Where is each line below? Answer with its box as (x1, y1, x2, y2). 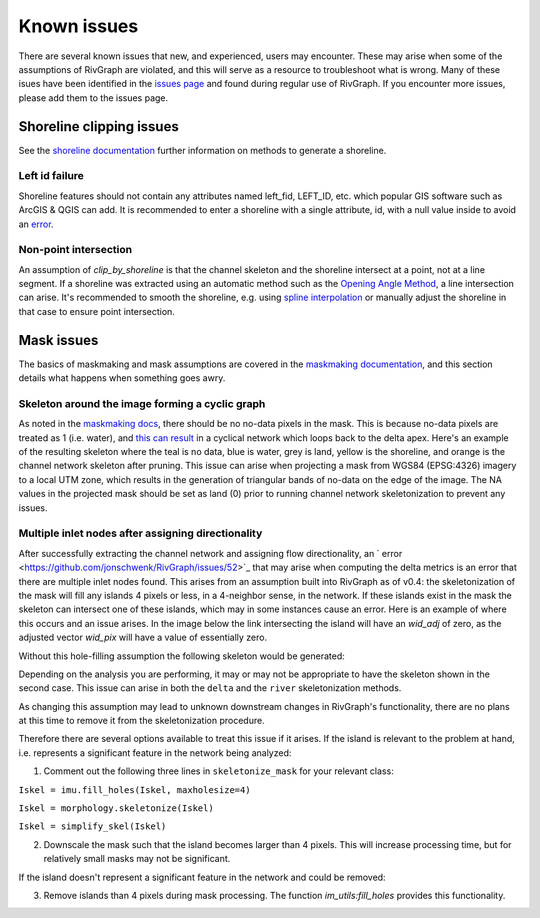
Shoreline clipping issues (18, 118, 179, 135)
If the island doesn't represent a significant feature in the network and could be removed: (18, 871, 386, 883)
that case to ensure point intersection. (18, 305, 175, 317)
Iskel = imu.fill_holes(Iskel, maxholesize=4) (18, 784, 251, 795)
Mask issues (18, 331, 99, 349)
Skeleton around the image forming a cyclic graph (18, 396, 266, 410)
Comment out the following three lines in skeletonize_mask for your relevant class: (43, 765, 394, 777)
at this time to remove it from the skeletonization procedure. (18, 715, 265, 727)
